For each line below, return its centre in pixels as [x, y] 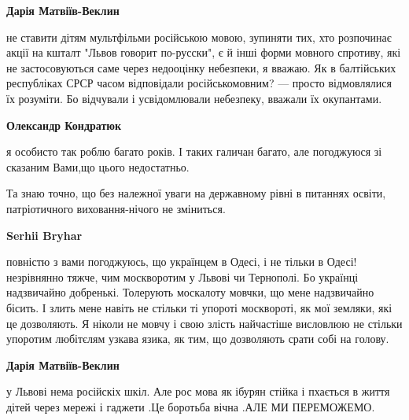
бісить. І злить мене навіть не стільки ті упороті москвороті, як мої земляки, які [199, 307]
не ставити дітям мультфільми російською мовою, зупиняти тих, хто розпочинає [199, 37]
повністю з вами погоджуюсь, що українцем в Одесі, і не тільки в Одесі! [182, 262]
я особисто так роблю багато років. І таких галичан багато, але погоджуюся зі [194, 151]
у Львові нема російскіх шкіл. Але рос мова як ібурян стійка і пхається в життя [198, 391]
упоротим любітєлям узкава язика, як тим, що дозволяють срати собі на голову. [198, 339]
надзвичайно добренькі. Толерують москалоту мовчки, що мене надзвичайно [190, 292]
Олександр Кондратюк [64, 125]
